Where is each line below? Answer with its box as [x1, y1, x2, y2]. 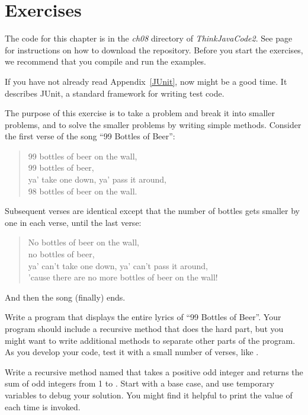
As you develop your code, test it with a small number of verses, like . [5, 346, 259, 358]
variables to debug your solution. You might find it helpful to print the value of [5, 388, 293, 401]
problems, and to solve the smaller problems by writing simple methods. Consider [5, 118, 301, 130]
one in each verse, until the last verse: [5, 216, 142, 228]
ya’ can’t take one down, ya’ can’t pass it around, [28, 259, 208, 272]
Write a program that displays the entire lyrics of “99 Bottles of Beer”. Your [5, 311, 281, 323]
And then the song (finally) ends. [5, 290, 126, 303]
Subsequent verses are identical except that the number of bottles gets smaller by [5, 205, 300, 217]
